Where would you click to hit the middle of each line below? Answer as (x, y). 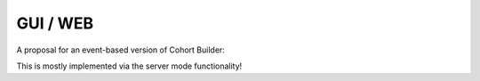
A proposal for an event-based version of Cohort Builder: (121, 50)
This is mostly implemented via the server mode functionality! (129, 66)
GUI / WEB (55, 23)
